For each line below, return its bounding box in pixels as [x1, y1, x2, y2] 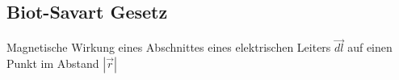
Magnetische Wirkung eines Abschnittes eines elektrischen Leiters [6, 39, 331, 56]
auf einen [347, 39, 393, 56]
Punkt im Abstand [6, 55, 99, 72]
